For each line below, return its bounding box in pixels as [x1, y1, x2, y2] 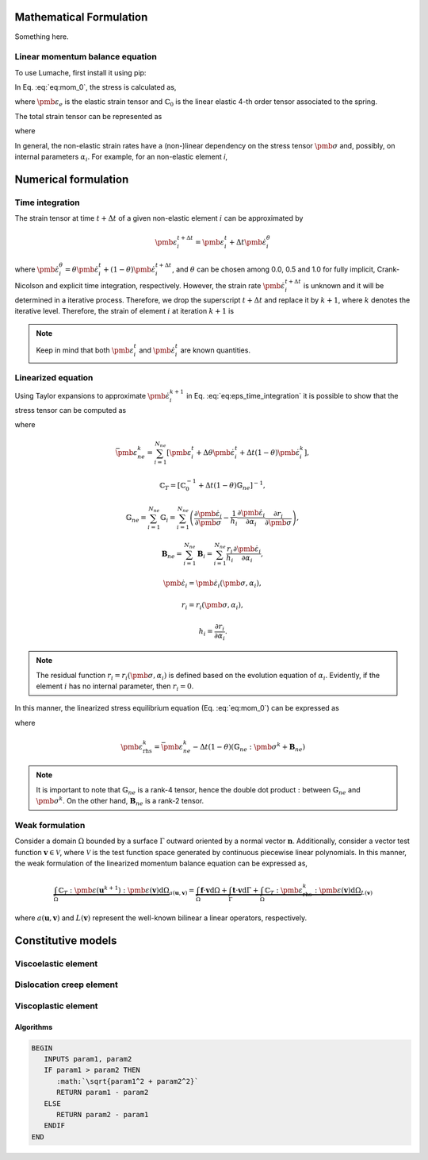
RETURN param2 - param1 [56, 1110, 149, 1119]
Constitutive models [14, 934, 117, 947]
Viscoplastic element [14, 1000, 98, 1012]
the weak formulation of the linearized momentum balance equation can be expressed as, [14, 858, 308, 868]
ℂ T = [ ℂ [159, 480, 186, 491]
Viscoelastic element [14, 958, 98, 969]
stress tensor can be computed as [14, 406, 127, 415]
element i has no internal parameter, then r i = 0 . [36, 681, 194, 692]
